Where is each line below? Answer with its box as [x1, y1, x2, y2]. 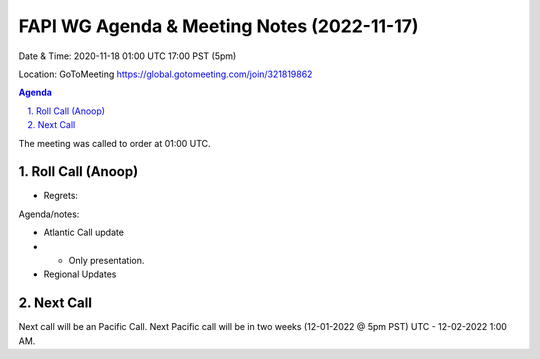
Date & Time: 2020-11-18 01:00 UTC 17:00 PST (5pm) [18, 50, 237, 62]
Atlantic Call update [43, 226, 125, 239]
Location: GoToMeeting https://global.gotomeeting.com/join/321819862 [18, 68, 313, 80]
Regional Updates [43, 268, 117, 280]
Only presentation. [68, 254, 145, 266]
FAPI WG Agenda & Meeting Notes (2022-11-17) [18, 15, 419, 37]
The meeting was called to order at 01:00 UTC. [18, 137, 211, 149]
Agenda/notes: [18, 208, 80, 220]
